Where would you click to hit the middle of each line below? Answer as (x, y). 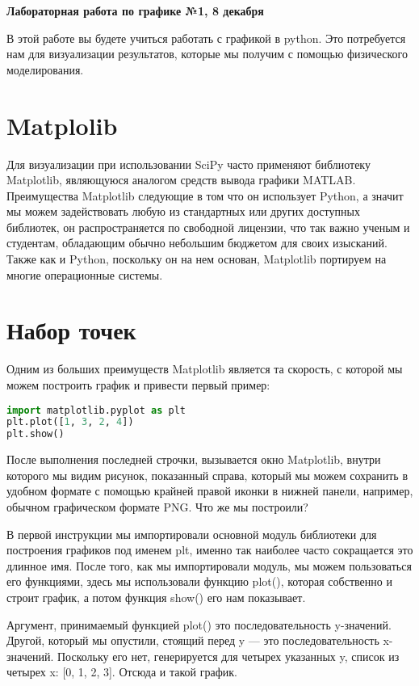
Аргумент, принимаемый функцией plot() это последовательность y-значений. (199, 624)
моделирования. (45, 69)
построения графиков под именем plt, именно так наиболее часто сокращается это (210, 550)
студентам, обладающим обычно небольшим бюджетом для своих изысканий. (197, 243)
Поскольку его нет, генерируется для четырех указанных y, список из (228, 656)
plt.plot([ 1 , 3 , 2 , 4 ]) (70, 422)
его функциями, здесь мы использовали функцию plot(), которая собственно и (199, 581)
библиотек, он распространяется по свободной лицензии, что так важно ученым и (208, 227)
